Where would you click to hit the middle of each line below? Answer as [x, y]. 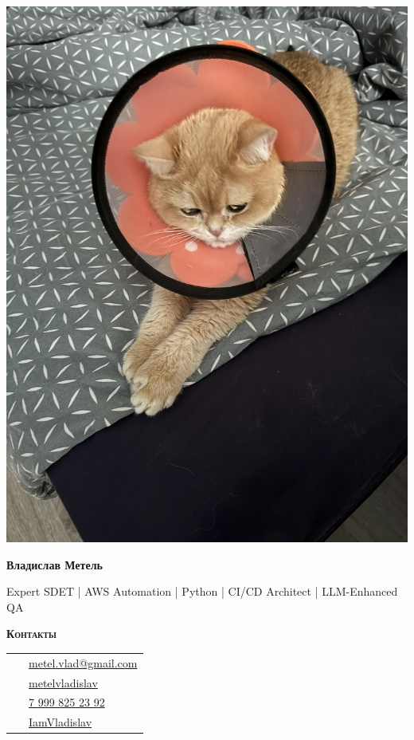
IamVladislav [61, 722]
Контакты [31, 634]
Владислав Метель [55, 564]
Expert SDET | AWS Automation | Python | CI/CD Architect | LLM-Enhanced [202, 591]
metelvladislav [63, 682]
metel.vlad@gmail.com [83, 662]
